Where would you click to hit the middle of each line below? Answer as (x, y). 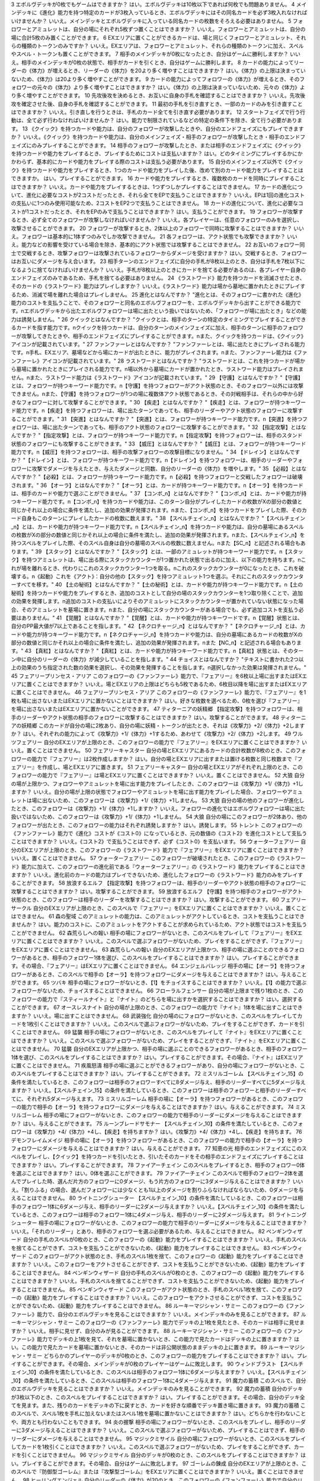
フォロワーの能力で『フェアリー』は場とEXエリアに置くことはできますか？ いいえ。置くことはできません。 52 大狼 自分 (158, 775)
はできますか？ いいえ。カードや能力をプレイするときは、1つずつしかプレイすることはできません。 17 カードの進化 (152, 187)
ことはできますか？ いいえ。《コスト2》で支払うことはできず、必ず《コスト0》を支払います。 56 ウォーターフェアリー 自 (159, 842)
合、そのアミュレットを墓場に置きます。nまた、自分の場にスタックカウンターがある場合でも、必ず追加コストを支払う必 (157, 610)
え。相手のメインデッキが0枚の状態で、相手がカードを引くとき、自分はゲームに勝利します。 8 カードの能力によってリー (158, 62)
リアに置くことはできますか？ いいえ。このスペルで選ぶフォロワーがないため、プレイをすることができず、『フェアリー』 (158, 941)
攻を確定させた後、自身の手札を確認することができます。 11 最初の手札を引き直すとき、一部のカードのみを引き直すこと (157, 104)
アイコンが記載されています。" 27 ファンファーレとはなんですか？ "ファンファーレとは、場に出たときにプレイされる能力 (158, 344)
